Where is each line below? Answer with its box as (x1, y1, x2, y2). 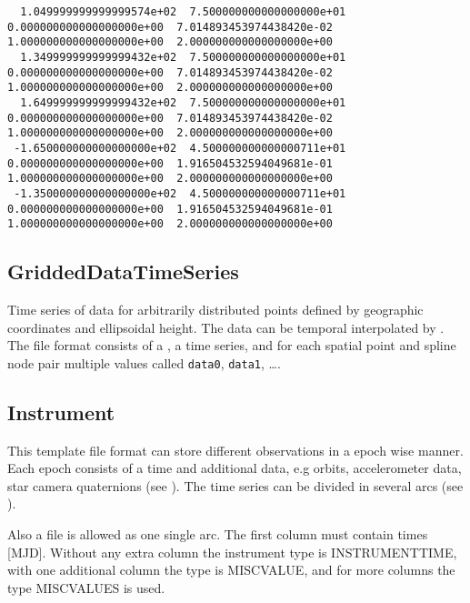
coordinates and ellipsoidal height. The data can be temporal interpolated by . (7, 317, 445, 337)
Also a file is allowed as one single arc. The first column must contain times (7, 525, 428, 544)
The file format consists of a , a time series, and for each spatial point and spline (7, 336, 456, 355)
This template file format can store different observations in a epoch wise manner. (7, 440, 464, 459)
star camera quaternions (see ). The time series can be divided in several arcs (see (7, 476, 464, 495)
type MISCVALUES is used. (7, 578, 165, 597)
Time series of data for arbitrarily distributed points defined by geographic (7, 300, 424, 319)
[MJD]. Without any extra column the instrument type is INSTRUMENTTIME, (7, 542, 457, 561)
